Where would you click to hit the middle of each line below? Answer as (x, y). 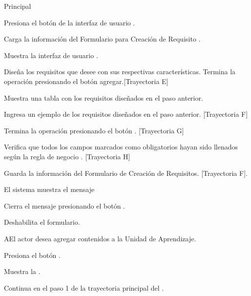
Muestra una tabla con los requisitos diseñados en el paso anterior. (104, 97)
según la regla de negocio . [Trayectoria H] (67, 156)
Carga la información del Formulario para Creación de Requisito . (102, 39)
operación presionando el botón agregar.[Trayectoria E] (86, 81)
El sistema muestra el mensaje (49, 189)
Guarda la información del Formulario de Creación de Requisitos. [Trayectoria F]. (126, 173)
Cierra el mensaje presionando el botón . (64, 205)
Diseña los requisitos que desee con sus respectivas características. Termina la (120, 72)
